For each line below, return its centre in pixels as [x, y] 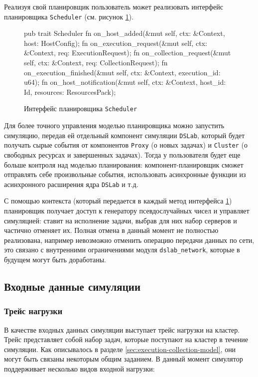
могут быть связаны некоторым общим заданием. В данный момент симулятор [124, 359]
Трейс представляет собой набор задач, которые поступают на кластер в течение [126, 339]
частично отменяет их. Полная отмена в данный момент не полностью [111, 230]
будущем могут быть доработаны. [55, 260]
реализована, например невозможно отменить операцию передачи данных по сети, [129, 240]
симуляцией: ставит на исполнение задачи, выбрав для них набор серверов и [121, 220]
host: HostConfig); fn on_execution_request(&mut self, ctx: [116, 43]
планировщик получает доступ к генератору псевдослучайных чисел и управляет [127, 210]
